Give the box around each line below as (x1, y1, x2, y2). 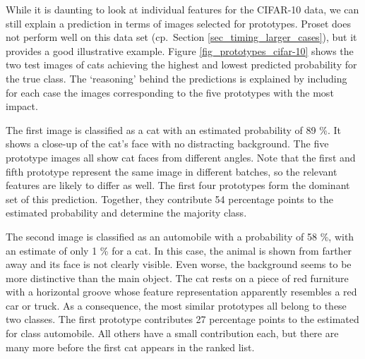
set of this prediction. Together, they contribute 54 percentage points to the (6, 191, 333, 206)
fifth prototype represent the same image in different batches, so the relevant (6, 164, 337, 178)
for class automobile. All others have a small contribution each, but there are (6, 326, 339, 341)
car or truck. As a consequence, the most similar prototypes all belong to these (6, 298, 347, 312)
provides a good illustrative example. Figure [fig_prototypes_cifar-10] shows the (6, 43, 354, 58)
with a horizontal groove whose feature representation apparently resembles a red (6, 284, 357, 299)
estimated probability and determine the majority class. (6, 205, 247, 220)
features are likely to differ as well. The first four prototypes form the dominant (6, 178, 350, 193)
